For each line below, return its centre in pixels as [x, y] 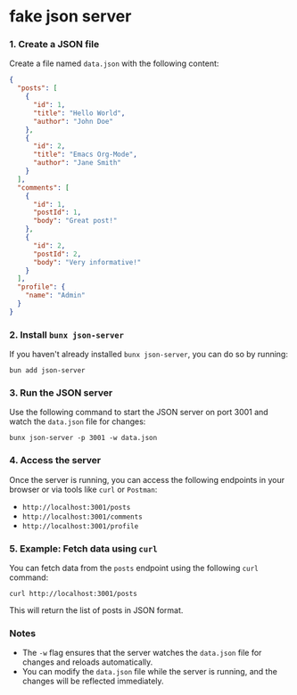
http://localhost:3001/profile [80, 526]
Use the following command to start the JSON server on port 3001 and [139, 413]
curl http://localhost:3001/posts [74, 594]
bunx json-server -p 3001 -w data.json [83, 438]
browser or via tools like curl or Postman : [83, 489]
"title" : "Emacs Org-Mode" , [85, 155]
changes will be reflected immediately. [93, 681]
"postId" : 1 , [57, 213]
